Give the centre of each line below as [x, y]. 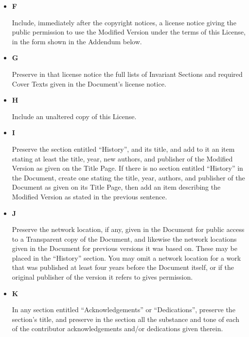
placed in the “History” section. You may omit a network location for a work [126, 257]
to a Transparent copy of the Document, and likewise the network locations [124, 239]
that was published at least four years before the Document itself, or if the [123, 267]
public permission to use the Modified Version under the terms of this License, [129, 32]
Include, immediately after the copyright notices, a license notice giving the [124, 22]
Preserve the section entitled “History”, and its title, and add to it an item [123, 149]
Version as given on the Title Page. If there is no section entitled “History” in [127, 168]
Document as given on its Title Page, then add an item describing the [116, 187]
